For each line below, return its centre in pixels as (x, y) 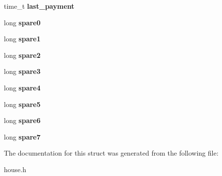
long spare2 (22, 55)
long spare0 (22, 22)
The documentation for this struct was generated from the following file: (111, 153)
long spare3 (22, 71)
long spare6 (22, 120)
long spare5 (22, 104)
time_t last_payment (39, 6)
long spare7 (22, 136)
